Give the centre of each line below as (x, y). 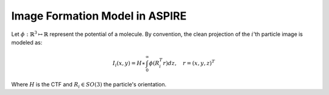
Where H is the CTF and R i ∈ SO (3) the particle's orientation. (89, 85)
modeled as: (27, 42)
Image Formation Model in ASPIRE (99, 16)
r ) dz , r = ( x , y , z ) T (189, 63)
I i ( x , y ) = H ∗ (129, 64)
